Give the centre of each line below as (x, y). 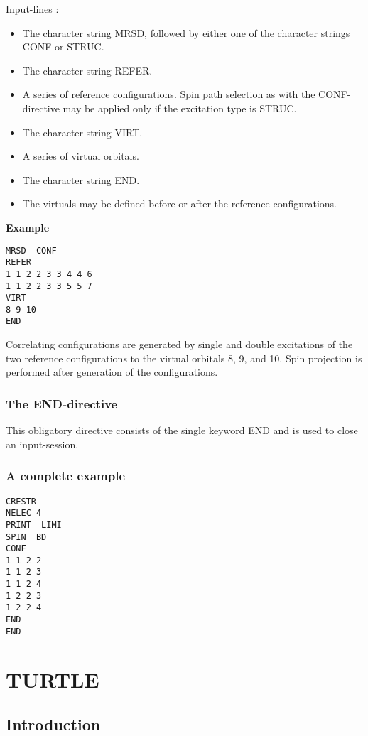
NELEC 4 (24, 513)
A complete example (66, 476)
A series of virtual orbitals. (81, 156)
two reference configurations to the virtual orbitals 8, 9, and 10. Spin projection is (184, 358)
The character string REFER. (87, 70)
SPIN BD (26, 537)
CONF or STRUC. (63, 47)
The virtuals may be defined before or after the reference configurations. (180, 204)
